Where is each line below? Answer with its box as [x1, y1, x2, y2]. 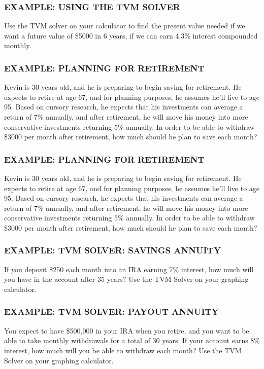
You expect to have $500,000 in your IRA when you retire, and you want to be [4, 325, 249, 336]
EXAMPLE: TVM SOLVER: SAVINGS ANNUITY [4, 244, 221, 256]
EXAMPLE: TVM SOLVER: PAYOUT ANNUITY [4, 305, 219, 318]
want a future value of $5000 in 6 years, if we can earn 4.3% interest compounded [4, 30, 258, 41]
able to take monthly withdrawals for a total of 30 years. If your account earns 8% [4, 335, 260, 346]
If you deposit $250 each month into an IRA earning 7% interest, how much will [4, 264, 254, 274]
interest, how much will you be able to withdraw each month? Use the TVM [4, 345, 242, 355]
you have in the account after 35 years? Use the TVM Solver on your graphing [4, 274, 249, 284]
